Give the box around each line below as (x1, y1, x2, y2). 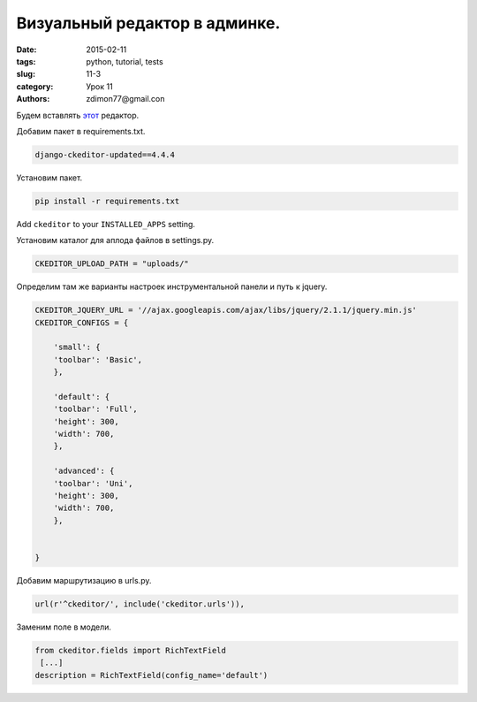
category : (16, 80, 54, 92)
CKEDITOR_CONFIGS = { (34, 317, 129, 327)
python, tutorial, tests (86, 56, 163, 66)
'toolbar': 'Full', (53, 404, 139, 415)
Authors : (16, 94, 50, 104)
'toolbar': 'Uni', (53, 478, 133, 488)
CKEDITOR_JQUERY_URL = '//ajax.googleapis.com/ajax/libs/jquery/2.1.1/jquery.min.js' (34, 305, 417, 316)
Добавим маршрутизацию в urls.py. (16, 575, 152, 585)
